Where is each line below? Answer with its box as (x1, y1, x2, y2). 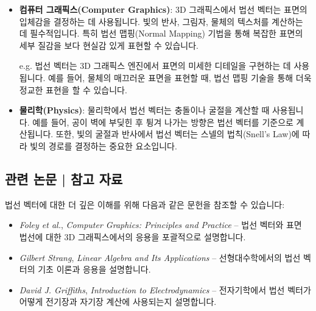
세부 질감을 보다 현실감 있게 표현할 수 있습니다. (19, 38, 198, 51)
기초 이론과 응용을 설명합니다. (38, 263, 151, 276)
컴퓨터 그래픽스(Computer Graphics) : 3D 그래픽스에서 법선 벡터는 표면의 (19, 3, 307, 15)
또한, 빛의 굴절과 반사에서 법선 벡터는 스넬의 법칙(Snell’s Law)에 (55, 127, 300, 140)
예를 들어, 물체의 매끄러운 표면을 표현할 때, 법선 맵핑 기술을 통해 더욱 (47, 71, 312, 84)
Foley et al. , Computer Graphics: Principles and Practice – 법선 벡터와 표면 (19, 218, 302, 231)
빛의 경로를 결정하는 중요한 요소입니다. (30, 139, 177, 152)
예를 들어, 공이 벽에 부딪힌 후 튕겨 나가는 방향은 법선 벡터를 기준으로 (32, 115, 293, 128)
